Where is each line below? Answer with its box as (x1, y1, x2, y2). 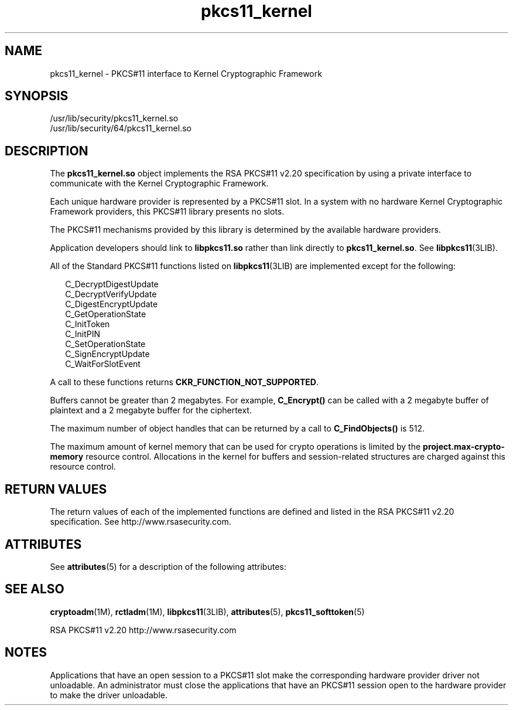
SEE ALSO (5, 582, 64, 597)
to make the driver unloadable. (50, 689, 167, 700)
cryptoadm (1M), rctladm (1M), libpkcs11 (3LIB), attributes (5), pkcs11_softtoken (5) (50, 606, 365, 617)
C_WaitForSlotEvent (65, 359, 141, 369)
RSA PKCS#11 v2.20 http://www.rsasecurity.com (50, 624, 237, 635)
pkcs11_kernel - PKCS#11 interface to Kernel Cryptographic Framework (50, 68, 322, 79)
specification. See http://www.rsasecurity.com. (50, 517, 231, 527)
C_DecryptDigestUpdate (65, 279, 159, 290)
